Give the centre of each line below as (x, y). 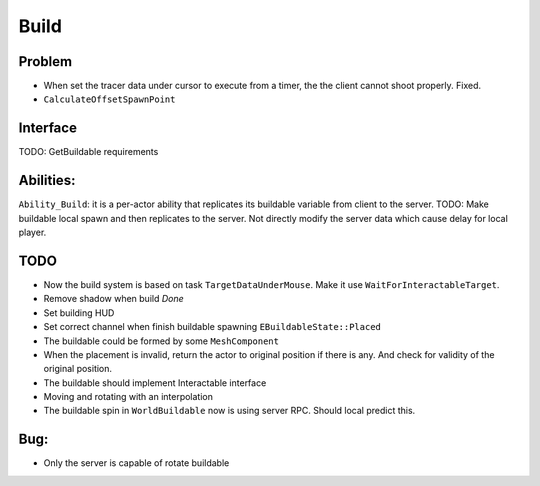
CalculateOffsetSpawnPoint (109, 99)
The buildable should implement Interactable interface (155, 382)
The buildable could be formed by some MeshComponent (161, 341)
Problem (45, 61)
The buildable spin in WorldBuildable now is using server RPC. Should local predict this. (229, 411)
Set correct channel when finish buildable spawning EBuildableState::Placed (212, 327)
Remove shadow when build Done (113, 299)
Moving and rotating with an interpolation (128, 397)
